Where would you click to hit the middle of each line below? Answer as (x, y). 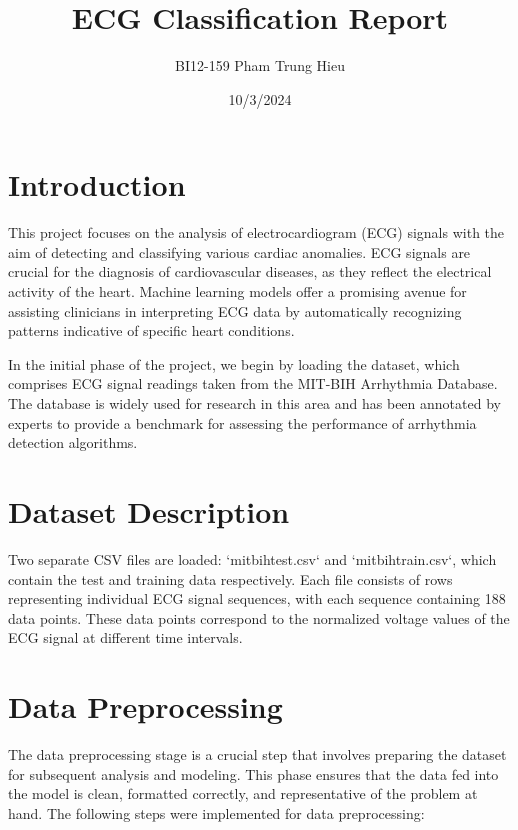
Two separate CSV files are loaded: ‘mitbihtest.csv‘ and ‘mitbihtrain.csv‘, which (252, 558)
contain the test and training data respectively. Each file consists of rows (230, 578)
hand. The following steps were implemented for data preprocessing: (216, 812)
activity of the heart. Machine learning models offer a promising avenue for (237, 291)
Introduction (97, 184)
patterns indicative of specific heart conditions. (151, 330)
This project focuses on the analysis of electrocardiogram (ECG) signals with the (256, 232)
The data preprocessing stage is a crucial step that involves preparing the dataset (257, 754)
